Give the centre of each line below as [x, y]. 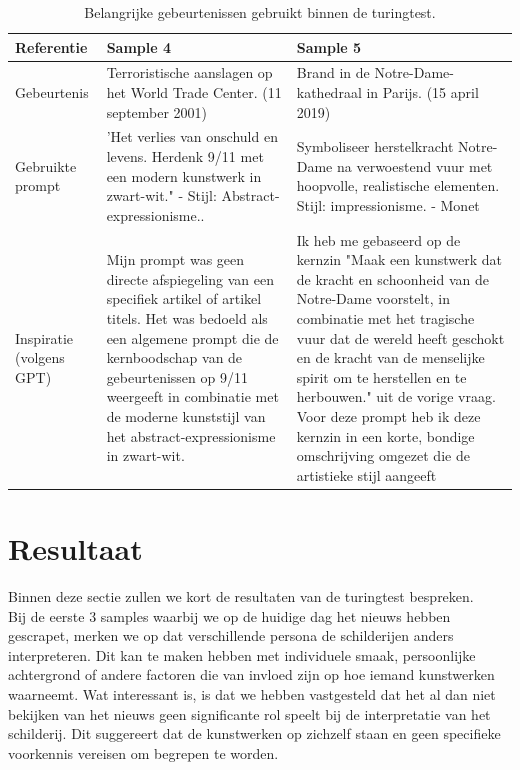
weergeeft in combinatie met [192, 396]
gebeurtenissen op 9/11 [177, 376]
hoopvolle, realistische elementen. [398, 185]
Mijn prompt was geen [175, 259]
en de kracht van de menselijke [390, 357]
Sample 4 [139, 46]
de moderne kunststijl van [186, 416]
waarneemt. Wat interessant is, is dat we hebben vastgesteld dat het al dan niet [252, 694]
